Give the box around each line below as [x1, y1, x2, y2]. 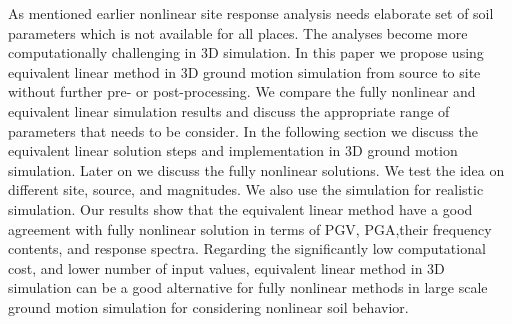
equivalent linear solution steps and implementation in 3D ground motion [8, 140, 458, 161]
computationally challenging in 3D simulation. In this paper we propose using [8, 42, 484, 63]
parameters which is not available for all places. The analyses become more [8, 22, 468, 43]
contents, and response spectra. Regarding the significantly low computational [8, 238, 486, 259]
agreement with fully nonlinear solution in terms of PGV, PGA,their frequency [8, 218, 492, 239]
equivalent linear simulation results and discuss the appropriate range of [8, 100, 450, 121]
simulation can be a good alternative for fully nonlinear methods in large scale [8, 277, 488, 298]
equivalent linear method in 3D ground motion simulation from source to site [8, 61, 481, 82]
